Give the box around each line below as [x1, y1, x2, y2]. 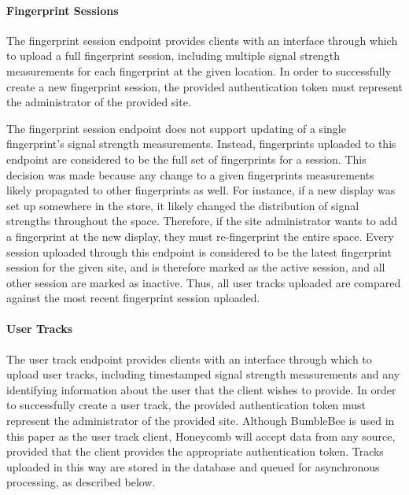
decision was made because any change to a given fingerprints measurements [6, 166, 374, 183]
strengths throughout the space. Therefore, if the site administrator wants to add [6, 212, 397, 229]
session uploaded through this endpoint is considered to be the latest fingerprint [6, 243, 392, 260]
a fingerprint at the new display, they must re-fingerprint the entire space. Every [6, 227, 394, 244]
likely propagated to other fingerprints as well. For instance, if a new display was [6, 182, 396, 198]
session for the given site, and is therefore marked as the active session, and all [6, 259, 385, 275]
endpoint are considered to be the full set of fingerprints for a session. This [6, 150, 367, 167]
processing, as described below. [6, 474, 156, 490]
